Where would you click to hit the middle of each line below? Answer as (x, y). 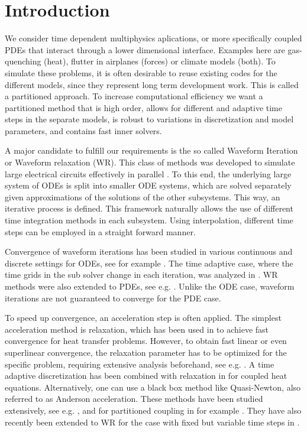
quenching (23, 61)
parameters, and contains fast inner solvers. (83, 130)
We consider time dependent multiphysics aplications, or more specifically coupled (153, 38)
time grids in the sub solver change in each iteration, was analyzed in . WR (141, 275)
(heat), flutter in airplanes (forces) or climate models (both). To (160, 61)
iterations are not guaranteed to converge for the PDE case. (113, 298)
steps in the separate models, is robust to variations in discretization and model (149, 119)
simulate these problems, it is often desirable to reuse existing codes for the (141, 72)
